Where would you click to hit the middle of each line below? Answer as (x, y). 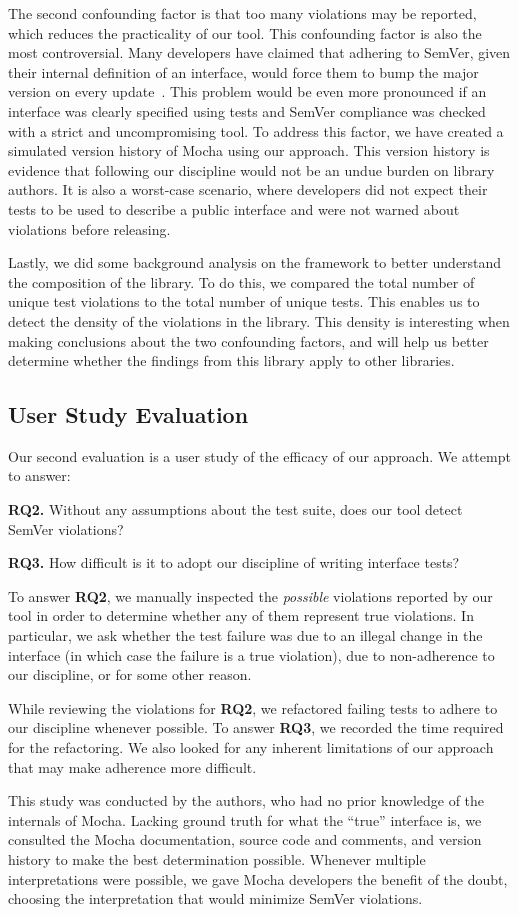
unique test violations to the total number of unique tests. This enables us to (244, 301)
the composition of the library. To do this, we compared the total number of (241, 281)
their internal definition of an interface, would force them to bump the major (243, 71)
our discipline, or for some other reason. (130, 674)
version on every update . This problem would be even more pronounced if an (247, 91)
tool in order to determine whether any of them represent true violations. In (241, 615)
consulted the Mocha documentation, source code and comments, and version (245, 839)
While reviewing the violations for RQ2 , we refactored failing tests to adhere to (253, 707)
